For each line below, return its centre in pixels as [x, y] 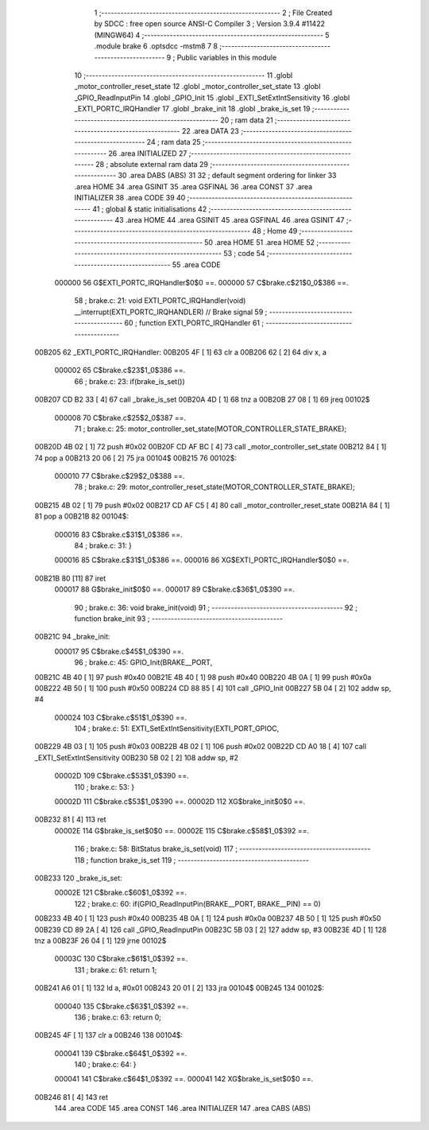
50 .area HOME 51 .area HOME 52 [259, 242]
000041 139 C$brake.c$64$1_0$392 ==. [121, 1053]
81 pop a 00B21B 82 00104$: [82, 516]
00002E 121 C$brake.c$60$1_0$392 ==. [120, 893]
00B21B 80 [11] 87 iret [70, 578]
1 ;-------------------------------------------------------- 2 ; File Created [213, 13]
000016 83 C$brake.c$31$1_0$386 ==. [118, 534]
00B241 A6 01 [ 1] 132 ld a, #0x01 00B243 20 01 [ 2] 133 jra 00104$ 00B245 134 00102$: [180, 988]
